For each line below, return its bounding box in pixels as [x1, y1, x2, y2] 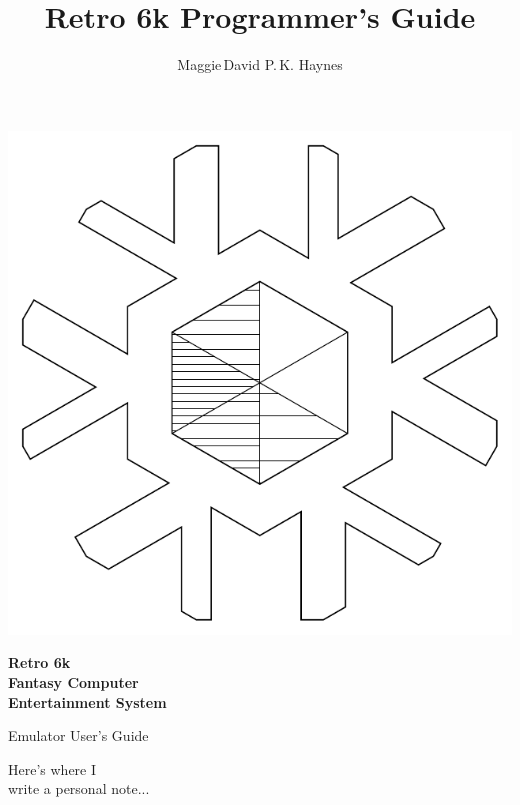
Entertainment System [8, 691, 167, 712]
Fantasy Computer [8, 671, 139, 692]
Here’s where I [8, 758, 97, 779]
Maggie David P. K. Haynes [177, 54, 343, 75]
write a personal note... [8, 778, 150, 799]
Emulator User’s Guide [8, 725, 149, 746]
